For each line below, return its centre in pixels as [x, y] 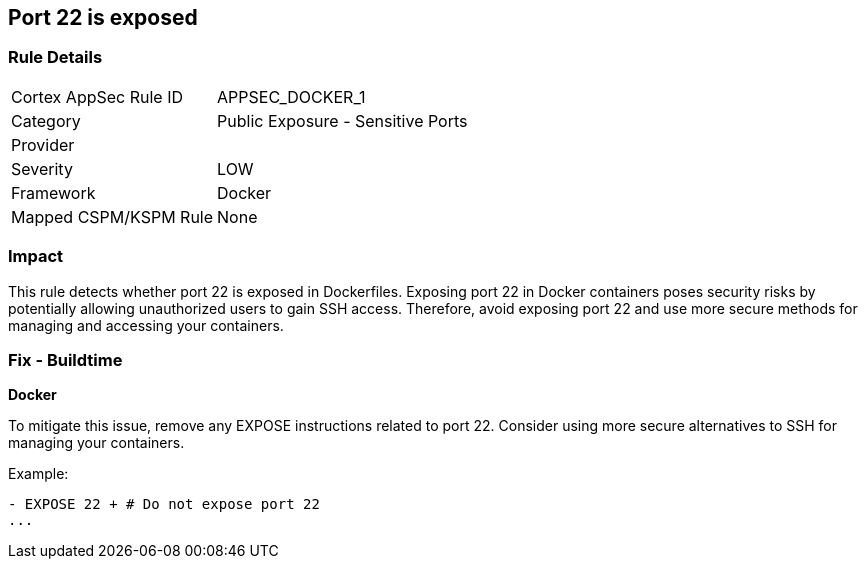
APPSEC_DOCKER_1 [291, 96]
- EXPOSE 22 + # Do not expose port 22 [164, 504]
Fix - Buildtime [65, 359]
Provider [43, 144]
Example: [38, 474]
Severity [42, 168]
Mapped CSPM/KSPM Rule [112, 216]
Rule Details [55, 57]
